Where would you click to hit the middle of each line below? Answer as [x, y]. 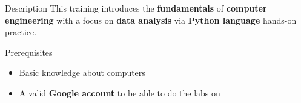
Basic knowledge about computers [82, 72]
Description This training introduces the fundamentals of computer [136, 8]
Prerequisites [29, 52]
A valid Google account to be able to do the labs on [120, 92]
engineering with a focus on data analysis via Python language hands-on [151, 20]
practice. [21, 32]
